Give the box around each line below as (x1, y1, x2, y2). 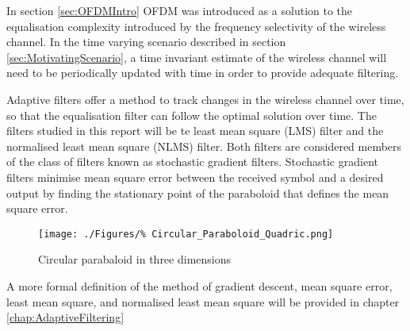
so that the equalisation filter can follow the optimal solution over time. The (6, 106, 377, 123)
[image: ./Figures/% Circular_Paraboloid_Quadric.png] (38, 228, 334, 240)
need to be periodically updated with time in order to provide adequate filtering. (6, 64, 399, 81)
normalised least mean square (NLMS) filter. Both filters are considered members (6, 137, 402, 154)
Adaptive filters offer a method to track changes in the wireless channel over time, (6, 90, 404, 107)
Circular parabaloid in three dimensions (38, 251, 232, 267)
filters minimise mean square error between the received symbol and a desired (6, 168, 384, 185)
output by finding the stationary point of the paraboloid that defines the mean (6, 184, 389, 201)
